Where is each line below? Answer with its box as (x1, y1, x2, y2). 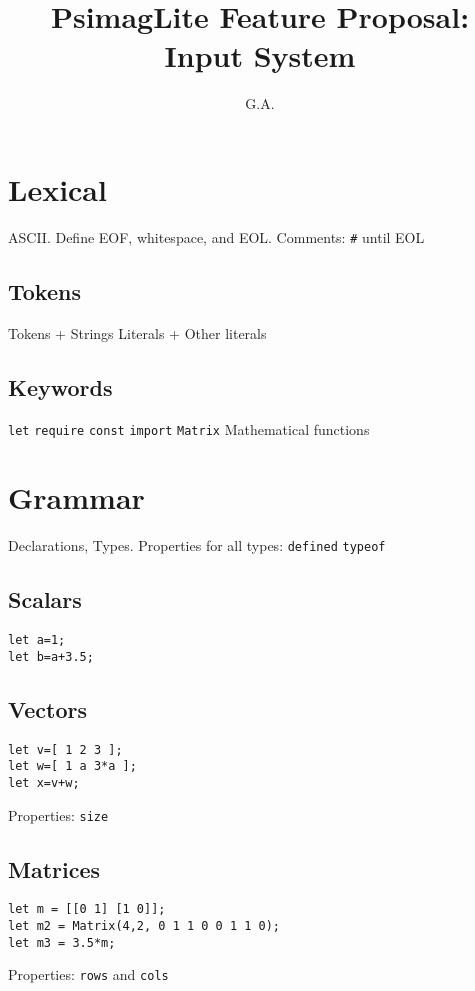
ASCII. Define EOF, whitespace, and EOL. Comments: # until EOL (8, 226, 425, 247)
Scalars (8, 584, 82, 615)
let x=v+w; (8, 775, 80, 790)
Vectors (8, 693, 87, 724)
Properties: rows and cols (8, 964, 169, 985)
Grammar (8, 477, 145, 518)
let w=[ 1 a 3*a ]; (8, 759, 137, 774)
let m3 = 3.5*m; (8, 935, 116, 950)
